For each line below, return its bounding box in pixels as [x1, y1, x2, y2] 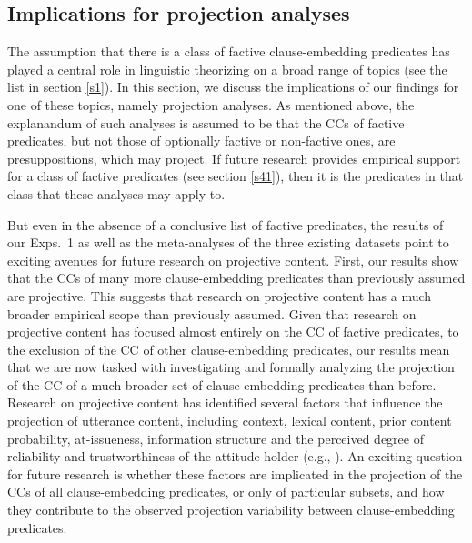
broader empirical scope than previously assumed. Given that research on [7, 304, 417, 323]
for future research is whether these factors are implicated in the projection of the [7, 464, 463, 483]
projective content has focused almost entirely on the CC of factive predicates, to [7, 322, 459, 341]
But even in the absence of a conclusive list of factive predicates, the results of [7, 215, 444, 234]
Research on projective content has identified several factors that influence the [7, 393, 443, 412]
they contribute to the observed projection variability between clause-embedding [7, 500, 455, 519]
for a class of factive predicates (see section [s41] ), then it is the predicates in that [7, 166, 464, 186]
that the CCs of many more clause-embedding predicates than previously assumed [7, 268, 466, 287]
